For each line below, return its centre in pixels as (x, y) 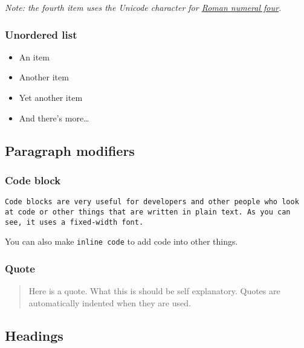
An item (34, 56)
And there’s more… (54, 118)
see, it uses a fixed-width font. (74, 222)
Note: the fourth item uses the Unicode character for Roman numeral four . (143, 7)
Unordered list (41, 34)
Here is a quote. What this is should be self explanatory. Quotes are (154, 291)
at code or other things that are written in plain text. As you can (148, 212)
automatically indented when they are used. (110, 302)
